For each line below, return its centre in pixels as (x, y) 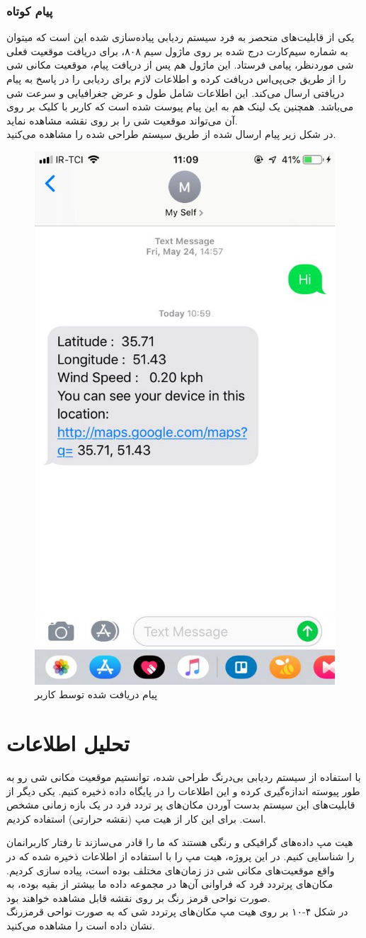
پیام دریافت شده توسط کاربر (96, 694)
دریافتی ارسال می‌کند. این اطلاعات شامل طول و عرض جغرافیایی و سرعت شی (176, 92)
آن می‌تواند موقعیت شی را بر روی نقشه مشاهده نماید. (122, 120)
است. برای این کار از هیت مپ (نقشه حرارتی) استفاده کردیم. (136, 818)
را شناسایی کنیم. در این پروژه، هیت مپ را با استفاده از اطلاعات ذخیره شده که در (181, 856)
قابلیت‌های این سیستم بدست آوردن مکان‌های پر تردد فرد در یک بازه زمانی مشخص (181, 805)
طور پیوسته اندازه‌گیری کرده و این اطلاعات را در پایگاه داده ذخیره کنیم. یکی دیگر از (183, 791)
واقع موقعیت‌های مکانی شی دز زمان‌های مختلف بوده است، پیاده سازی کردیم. (171, 870)
